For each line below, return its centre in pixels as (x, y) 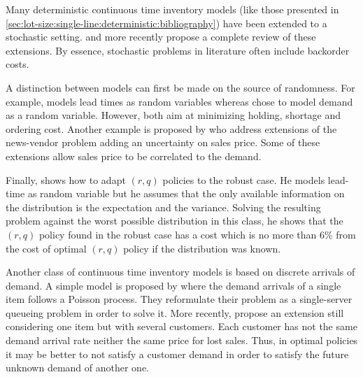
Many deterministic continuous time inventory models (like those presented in (172, 9)
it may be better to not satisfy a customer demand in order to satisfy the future (177, 354)
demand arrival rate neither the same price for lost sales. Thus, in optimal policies (182, 340)
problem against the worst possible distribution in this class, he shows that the (175, 221)
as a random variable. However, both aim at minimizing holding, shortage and (173, 115)
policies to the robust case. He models (244, 179)
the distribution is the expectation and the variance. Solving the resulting (163, 207)
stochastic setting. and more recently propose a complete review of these (161, 37)
